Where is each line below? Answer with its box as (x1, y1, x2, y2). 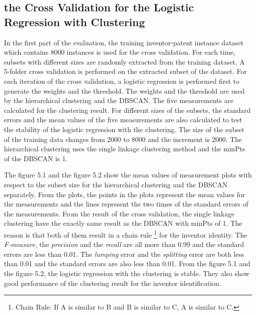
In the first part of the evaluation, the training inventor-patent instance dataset (4, 37, 244, 47)
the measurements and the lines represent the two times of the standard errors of (4, 199, 249, 209)
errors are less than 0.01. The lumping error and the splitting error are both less (4, 248, 244, 259)
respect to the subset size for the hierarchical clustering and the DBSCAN (4, 179, 227, 189)
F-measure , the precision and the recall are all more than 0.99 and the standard (4, 239, 244, 249)
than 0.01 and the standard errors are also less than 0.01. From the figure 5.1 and (4, 258, 251, 269)
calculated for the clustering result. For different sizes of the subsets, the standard (4, 105, 251, 115)
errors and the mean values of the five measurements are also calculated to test (4, 114, 242, 125)
